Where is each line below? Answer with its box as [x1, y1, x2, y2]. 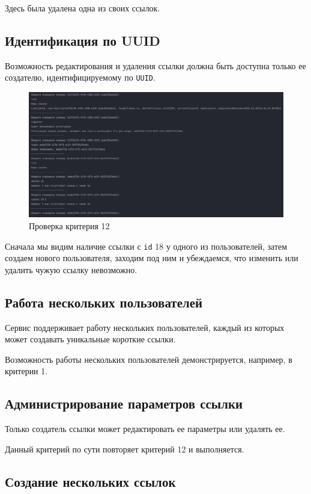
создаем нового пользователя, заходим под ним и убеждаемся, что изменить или [5, 252, 298, 264]
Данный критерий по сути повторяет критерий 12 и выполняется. [5, 442, 244, 455]
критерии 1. [5, 365, 48, 377]
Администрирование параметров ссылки [5, 394, 243, 413]
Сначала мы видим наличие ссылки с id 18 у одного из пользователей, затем [5, 239, 288, 252]
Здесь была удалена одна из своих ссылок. [5, 2, 160, 14]
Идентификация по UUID [5, 31, 160, 49]
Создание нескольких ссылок [5, 472, 176, 490]
